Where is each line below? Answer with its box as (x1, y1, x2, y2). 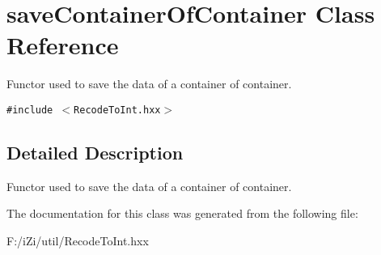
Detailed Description (6, 139, 184, 164)
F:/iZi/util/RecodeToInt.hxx (6, 232, 149, 249)
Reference (6, 28, 119, 62)
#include (6, 104, 53, 116)
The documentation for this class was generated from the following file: (6, 205, 358, 222)
